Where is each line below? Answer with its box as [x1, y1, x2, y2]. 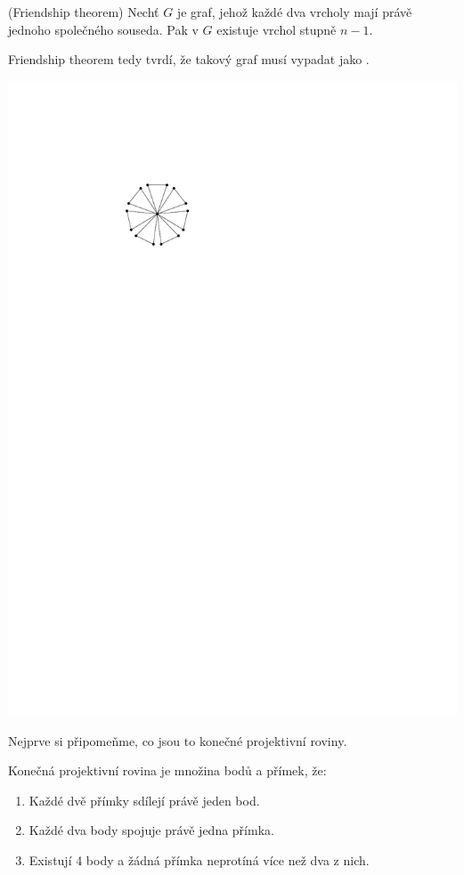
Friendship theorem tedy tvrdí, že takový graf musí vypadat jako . [8, 50, 370, 69]
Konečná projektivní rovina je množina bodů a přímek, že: [8, 761, 327, 780]
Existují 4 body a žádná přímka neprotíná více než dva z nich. [28, 850, 370, 869]
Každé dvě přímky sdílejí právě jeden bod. [28, 790, 260, 809]
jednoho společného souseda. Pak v [8, 20, 199, 38]
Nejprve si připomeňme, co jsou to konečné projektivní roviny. [8, 731, 347, 749]
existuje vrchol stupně [216, 20, 337, 38]
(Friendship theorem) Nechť [8, 3, 159, 20]
